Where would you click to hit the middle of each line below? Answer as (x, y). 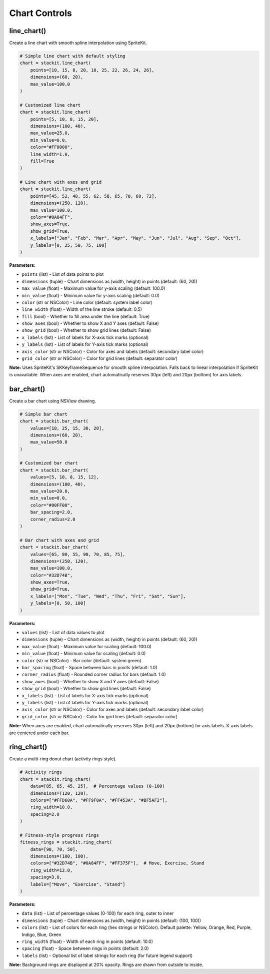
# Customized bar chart (49, 463)
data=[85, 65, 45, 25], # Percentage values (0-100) (97, 786)
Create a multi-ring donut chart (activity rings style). (63, 759)
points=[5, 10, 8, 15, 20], (65, 119)
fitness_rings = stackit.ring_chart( (66, 842)
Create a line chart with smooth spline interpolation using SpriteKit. (78, 43)
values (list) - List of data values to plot (63, 633)
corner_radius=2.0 (53, 519)
